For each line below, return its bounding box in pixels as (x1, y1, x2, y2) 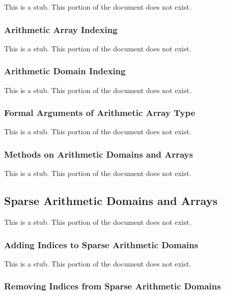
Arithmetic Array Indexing (4, 23, 118, 36)
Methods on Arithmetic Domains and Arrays (4, 147, 193, 160)
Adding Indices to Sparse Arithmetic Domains (4, 238, 199, 251)
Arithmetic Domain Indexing (4, 65, 126, 77)
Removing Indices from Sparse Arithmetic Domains (4, 280, 221, 292)
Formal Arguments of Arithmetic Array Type (4, 106, 195, 119)
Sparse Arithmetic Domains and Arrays (4, 193, 218, 209)
